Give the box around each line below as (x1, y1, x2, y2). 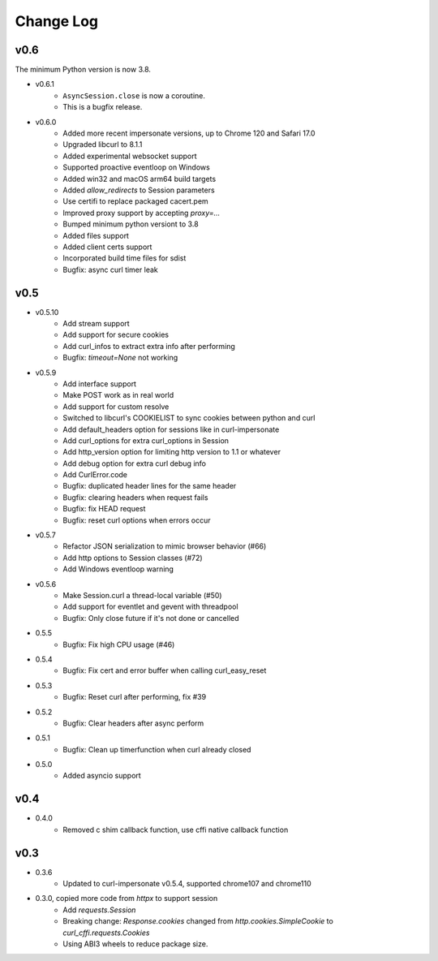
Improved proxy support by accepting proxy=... (62, 208, 221, 218)
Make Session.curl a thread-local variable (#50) (62, 590, 222, 600)
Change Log (15, 12, 99, 30)
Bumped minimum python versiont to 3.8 (62, 219, 199, 229)
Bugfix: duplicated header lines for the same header (62, 481, 237, 491)
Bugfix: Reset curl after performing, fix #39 (62, 692, 207, 702)
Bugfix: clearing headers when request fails (62, 492, 208, 502)
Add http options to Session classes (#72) (62, 553, 203, 562)
